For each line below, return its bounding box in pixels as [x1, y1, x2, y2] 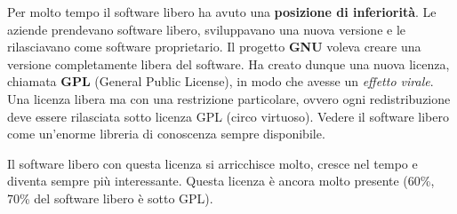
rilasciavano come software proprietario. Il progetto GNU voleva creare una [7, 37, 421, 56]
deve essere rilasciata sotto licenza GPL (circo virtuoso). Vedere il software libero [7, 107, 449, 125]
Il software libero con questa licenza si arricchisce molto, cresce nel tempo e [7, 154, 418, 172]
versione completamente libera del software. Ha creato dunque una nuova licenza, [7, 54, 450, 73]
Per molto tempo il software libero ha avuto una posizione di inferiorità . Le [7, 3, 437, 20]
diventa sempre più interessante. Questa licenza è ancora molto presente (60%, [7, 171, 435, 190]
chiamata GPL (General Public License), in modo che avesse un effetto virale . [7, 72, 434, 91]
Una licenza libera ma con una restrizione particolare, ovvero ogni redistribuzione [7, 89, 451, 107]
